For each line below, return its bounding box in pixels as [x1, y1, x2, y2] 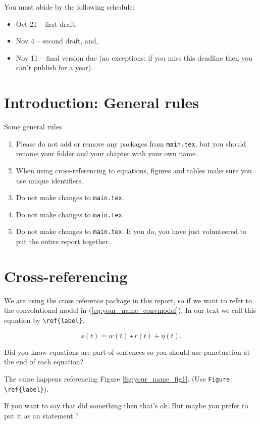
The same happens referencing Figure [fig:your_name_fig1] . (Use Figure [4, 373, 230, 384]
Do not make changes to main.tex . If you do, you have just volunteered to [16, 226, 247, 237]
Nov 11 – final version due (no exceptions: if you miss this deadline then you [16, 52, 253, 63]
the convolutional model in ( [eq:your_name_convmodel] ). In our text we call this [4, 305, 256, 315]
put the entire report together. [16, 236, 110, 247]
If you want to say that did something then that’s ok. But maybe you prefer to [4, 400, 248, 411]
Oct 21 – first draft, [16, 18, 77, 29]
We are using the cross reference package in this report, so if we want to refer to [4, 295, 252, 305]
